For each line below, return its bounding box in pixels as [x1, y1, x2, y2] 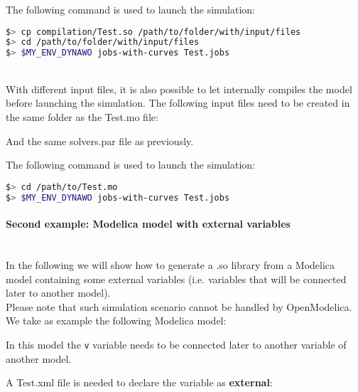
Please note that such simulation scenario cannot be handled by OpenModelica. [6, 299, 352, 314]
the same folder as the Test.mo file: [6, 110, 158, 124]
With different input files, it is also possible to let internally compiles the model [6, 81, 352, 96]
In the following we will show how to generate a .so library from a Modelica [6, 257, 335, 272]
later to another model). [6, 285, 111, 300]
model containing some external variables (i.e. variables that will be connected [6, 271, 347, 286]
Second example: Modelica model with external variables [6, 216, 291, 231]
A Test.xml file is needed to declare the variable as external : [6, 375, 273, 390]
